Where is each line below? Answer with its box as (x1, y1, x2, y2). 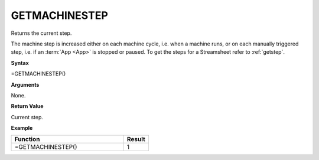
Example (11, 125, 33, 132)
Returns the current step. (11, 30, 72, 37)
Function (14, 135, 40, 143)
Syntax (11, 59, 29, 66)
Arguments (11, 81, 40, 88)
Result (126, 135, 146, 143)
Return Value (11, 103, 44, 110)
